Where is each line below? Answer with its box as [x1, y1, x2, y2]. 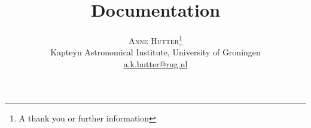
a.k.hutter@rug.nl [123, 57, 188, 70]
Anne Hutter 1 [129, 33, 182, 46]
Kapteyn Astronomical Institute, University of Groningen [50, 46, 261, 58]
